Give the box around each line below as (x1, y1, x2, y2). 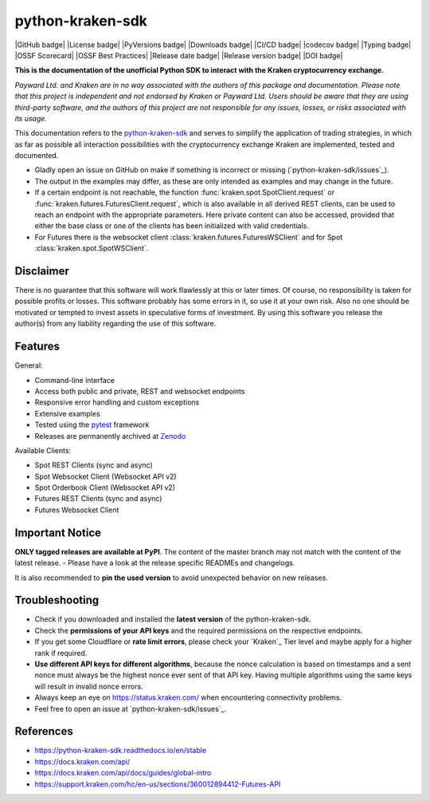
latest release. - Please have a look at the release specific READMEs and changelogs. (14, 558, 295, 568)
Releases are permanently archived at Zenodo (34, 431, 186, 440)
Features (14, 340, 60, 353)
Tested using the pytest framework (34, 420, 150, 430)
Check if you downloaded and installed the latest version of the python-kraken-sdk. (34, 614, 312, 624)
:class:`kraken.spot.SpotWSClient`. (34, 243, 149, 253)
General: (14, 361, 43, 370)
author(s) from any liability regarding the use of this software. (14, 319, 217, 329)
